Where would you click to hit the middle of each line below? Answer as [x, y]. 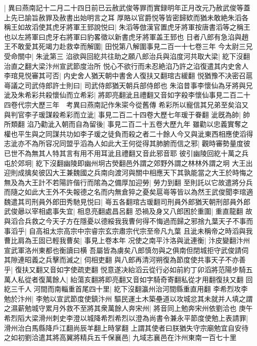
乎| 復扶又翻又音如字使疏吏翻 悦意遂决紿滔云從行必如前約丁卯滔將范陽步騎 [125, 270]
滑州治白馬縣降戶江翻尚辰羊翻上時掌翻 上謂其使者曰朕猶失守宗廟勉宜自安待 [126, 327]
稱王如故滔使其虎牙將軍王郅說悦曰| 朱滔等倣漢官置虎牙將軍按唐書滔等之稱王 [127, 27]
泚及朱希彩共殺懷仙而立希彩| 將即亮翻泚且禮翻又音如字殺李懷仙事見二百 [120, 95]
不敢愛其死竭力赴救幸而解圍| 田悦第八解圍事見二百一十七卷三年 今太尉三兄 [132, 46]
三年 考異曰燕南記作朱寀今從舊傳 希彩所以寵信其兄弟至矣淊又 [147, 104]
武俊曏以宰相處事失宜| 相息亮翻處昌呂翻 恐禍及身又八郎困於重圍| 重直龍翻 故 [128, 211]
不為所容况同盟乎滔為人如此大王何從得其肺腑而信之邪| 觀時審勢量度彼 [137, 143]
